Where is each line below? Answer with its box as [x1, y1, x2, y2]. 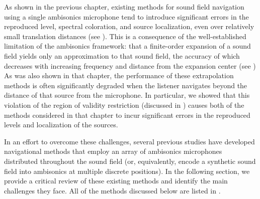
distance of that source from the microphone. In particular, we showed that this [4, 90, 250, 100]
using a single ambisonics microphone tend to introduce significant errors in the [4, 11, 249, 22]
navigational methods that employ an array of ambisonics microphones [4, 146, 222, 156]
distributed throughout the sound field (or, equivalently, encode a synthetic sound [4, 155, 256, 166]
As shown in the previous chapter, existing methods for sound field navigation [4, 2, 244, 12]
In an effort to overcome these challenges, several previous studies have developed [4, 136, 255, 146]
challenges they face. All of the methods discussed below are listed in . [4, 185, 221, 195]
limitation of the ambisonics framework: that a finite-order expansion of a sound [4, 41, 251, 51]
